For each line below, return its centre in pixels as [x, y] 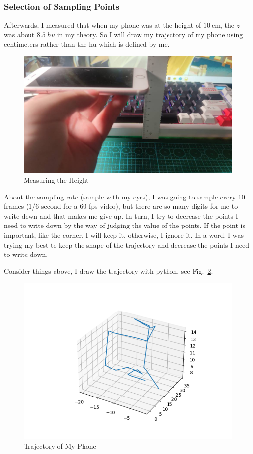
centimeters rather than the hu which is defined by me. [87, 44]
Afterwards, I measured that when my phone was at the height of [103, 25]
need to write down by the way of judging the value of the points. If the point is [125, 225]
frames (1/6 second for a [41, 206]
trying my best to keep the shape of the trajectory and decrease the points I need [126, 244]
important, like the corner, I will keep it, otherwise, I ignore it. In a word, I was [124, 235]
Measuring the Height [56, 180]
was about [19, 34]
